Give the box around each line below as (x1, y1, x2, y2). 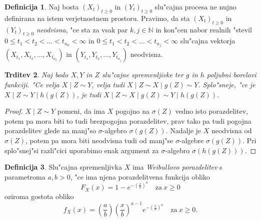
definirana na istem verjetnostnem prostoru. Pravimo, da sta (4, 12, 190, 23)
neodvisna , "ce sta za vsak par (36, 24, 128, 34)
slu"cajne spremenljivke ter (102, 69, 183, 80)
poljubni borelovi (206, 69, 256, 80)
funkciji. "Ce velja (4, 79, 59, 90)
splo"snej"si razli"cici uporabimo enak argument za (4, 145, 159, 155)
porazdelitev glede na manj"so (4, 125, 96, 136)
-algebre (179, 135, 204, 146)
